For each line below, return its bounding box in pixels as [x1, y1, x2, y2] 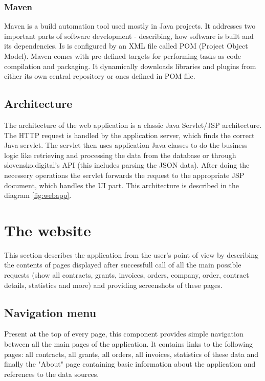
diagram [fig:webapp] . [4, 190, 72, 200]
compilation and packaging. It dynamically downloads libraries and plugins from [4, 60, 256, 71]
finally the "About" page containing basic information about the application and [4, 358, 256, 369]
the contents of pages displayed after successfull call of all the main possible [4, 259, 241, 270]
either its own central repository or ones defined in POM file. [4, 71, 195, 81]
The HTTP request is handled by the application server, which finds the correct [4, 129, 255, 140]
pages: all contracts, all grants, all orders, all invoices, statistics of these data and [4, 348, 259, 359]
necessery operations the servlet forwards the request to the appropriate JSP [4, 169, 245, 180]
